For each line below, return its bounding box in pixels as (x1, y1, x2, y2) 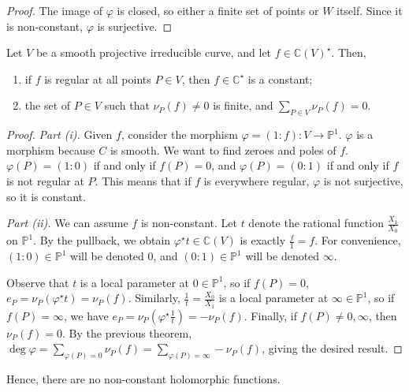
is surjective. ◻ (97, 17, 173, 34)
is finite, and (213, 97, 273, 114)
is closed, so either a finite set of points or (117, 2, 319, 18)
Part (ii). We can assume (6, 215, 128, 231)
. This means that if (95, 172, 191, 189)
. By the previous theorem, (62, 324, 192, 341)
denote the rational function (248, 215, 384, 231)
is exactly (240, 232, 286, 248)
